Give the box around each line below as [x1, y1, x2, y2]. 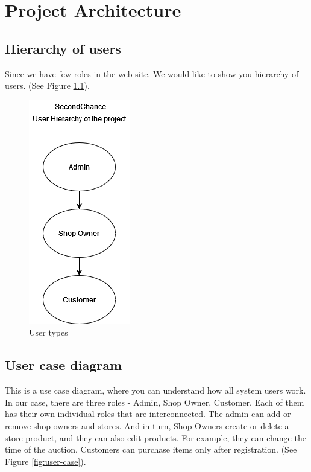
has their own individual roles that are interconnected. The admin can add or [5, 407, 291, 420]
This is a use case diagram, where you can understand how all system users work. [5, 384, 306, 397]
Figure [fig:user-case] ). [5, 454, 86, 467]
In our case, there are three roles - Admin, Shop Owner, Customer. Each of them [5, 395, 304, 408]
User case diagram [5, 356, 122, 374]
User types [29, 326, 68, 339]
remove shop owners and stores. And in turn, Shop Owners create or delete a [5, 419, 289, 432]
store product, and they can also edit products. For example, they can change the [5, 431, 306, 444]
